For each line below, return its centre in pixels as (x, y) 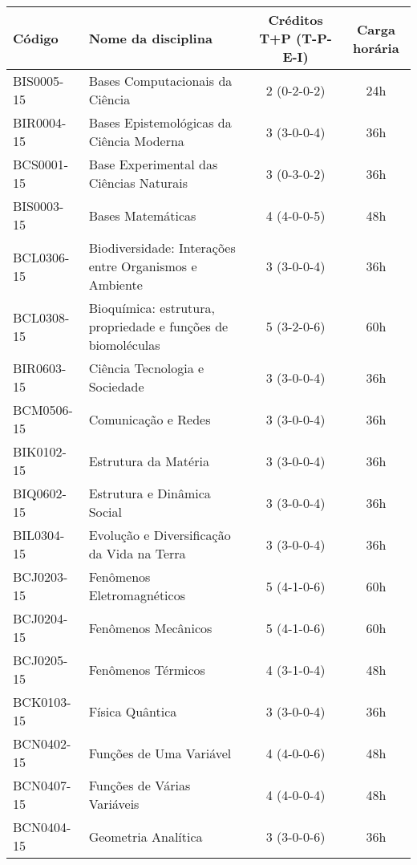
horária (376, 47)
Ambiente (115, 284)
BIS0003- (38, 206)
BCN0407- (42, 785)
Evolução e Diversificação (160, 535)
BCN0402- (42, 743)
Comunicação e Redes (150, 419)
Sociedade (116, 386)
